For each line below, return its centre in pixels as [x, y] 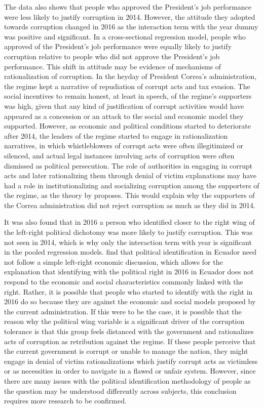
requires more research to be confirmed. [65, 401]
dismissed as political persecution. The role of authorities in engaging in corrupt [128, 165]
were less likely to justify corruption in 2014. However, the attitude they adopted [130, 16]
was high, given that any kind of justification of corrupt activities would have [124, 106]
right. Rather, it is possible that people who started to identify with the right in [128, 291]
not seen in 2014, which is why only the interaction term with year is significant [128, 242]
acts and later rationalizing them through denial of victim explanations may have [130, 175]
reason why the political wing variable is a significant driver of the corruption [124, 321]
